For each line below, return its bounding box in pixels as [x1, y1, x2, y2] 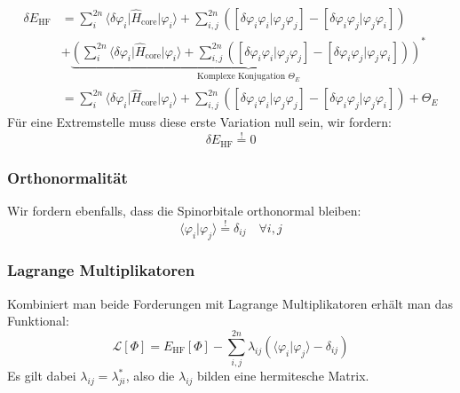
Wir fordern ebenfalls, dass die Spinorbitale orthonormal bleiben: [7, 200, 361, 219]
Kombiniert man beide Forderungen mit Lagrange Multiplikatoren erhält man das [7, 294, 454, 312]
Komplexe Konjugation [197, 72, 286, 82]
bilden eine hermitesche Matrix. [197, 366, 369, 385]
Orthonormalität [7, 166, 128, 188]
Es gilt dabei [7, 366, 76, 385]
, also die [125, 366, 175, 385]
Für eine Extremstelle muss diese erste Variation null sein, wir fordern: [7, 113, 392, 131]
